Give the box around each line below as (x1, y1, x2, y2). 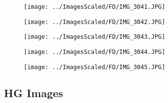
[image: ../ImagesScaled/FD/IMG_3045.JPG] (24, 63, 166, 71)
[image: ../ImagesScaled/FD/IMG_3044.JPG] (24, 48, 166, 55)
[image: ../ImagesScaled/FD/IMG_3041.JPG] (24, 3, 166, 10)
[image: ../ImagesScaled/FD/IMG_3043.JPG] (24, 33, 166, 41)
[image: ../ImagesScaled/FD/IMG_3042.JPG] (24, 18, 166, 26)
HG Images (4, 85, 63, 100)
